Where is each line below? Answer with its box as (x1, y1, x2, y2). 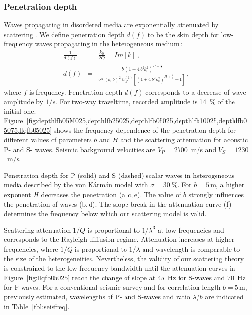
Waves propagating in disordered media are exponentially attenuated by (4, 20, 219, 30)
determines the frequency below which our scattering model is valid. (4, 208, 207, 218)
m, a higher (210, 179, 245, 190)
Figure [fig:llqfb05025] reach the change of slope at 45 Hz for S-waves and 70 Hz (4, 272, 246, 282)
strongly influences (188, 189, 244, 199)
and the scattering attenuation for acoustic (120, 135, 248, 144)
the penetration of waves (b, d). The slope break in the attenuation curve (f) (4, 198, 232, 209)
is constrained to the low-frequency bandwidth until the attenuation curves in (4, 263, 235, 273)
